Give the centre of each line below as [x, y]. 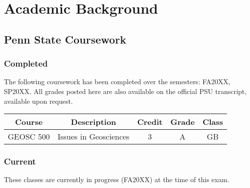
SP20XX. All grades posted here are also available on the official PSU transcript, [125, 91]
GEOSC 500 [29, 137]
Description [93, 122]
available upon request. [38, 101]
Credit [150, 122]
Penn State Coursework [65, 39]
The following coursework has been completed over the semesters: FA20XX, [117, 82]
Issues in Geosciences [93, 137]
